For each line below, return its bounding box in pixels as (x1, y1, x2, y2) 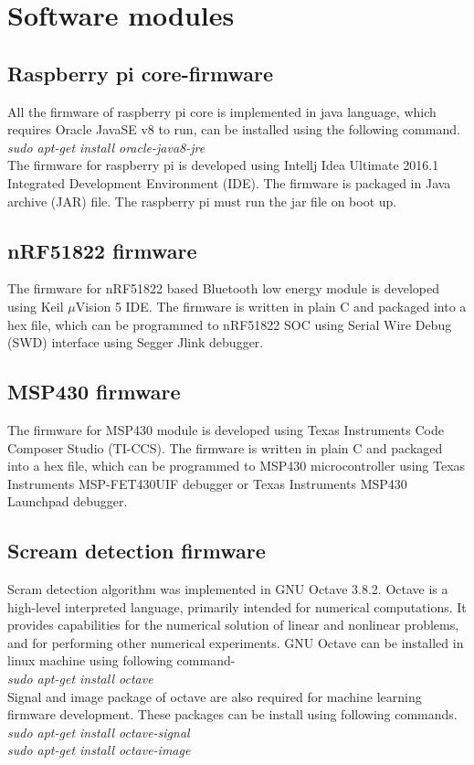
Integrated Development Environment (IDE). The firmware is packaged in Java (7, 173, 451, 192)
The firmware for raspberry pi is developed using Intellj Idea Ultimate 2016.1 (7, 155, 439, 175)
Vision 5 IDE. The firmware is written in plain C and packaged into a (75, 296, 467, 315)
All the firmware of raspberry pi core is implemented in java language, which (7, 101, 437, 121)
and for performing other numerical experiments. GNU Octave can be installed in (7, 632, 464, 652)
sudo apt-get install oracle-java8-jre (7, 137, 205, 156)
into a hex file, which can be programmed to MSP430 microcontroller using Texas (7, 456, 466, 475)
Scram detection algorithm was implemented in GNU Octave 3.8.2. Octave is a (7, 579, 448, 599)
